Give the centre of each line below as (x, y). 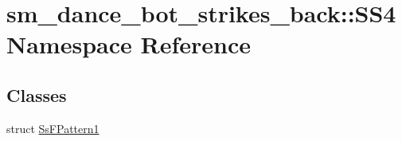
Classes (37, 94)
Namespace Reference (129, 44)
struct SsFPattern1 (53, 128)
